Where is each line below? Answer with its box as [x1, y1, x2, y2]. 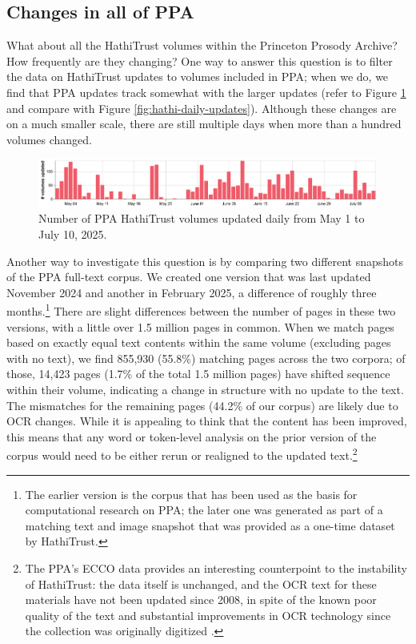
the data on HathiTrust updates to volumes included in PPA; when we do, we [6, 68, 389, 85]
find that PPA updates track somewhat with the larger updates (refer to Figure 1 [6, 83, 406, 100]
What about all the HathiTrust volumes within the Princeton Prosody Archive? [6, 37, 398, 54]
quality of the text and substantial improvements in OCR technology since [25, 606, 391, 623]
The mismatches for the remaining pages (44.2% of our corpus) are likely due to [6, 396, 398, 413]
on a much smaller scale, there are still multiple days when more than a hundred [6, 115, 402, 132]
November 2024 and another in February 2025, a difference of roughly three [6, 284, 377, 300]
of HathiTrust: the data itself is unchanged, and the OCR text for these [25, 575, 377, 592]
